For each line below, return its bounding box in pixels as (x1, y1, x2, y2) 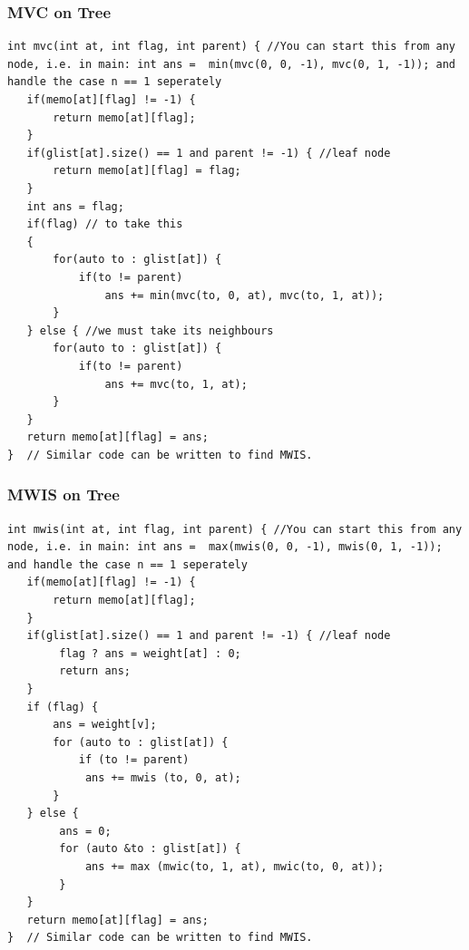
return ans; (59, 664, 132, 678)
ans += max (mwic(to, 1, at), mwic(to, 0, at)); (84, 859, 385, 873)
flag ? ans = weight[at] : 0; (59, 646, 241, 660)
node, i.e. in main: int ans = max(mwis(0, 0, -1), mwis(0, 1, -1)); (7, 540, 443, 554)
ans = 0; (59, 824, 112, 838)
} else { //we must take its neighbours (26, 324, 274, 337)
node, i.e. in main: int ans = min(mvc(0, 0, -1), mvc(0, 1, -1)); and (7, 57, 455, 71)
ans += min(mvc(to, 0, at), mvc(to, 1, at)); (104, 288, 385, 302)
